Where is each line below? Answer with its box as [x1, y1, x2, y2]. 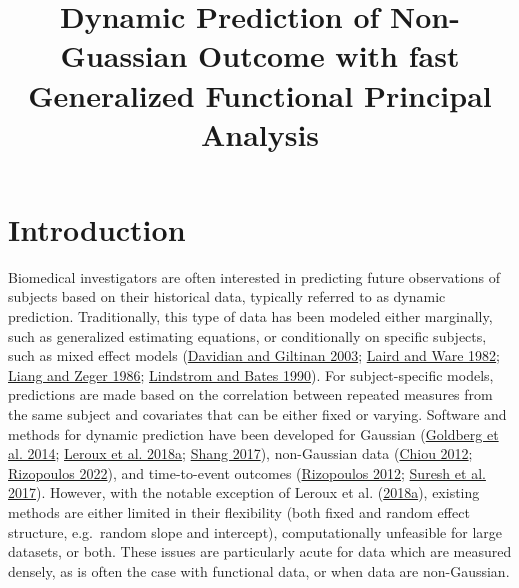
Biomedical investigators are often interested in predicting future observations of [8, 266, 500, 287]
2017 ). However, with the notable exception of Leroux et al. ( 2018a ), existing [8, 482, 480, 503]
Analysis [200, 113, 320, 154]
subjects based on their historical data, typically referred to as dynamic [8, 286, 446, 307]
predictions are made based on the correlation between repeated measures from [8, 384, 493, 405]
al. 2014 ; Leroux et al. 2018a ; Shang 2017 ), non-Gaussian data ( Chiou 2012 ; [8, 443, 473, 464]
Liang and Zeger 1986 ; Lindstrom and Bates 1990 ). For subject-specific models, [8, 364, 494, 385]
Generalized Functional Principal [28, 74, 492, 115]
